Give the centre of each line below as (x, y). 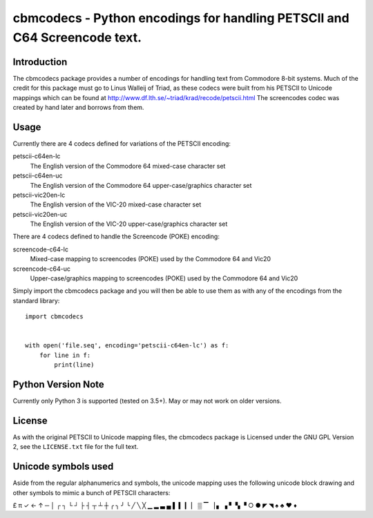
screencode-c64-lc (41, 249)
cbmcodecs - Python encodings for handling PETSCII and (181, 18)
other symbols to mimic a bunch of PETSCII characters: (92, 492)
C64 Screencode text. (77, 37)
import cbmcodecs (54, 317)
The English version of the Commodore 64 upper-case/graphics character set (141, 185)
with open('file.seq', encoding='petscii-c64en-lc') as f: (127, 346)
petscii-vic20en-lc (39, 195)
